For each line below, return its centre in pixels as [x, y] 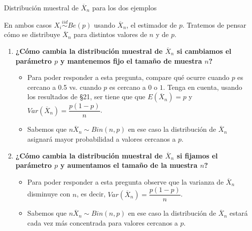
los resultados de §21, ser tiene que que [86, 96]
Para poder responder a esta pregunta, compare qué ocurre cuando [128, 77]
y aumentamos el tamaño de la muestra [129, 165]
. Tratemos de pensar [215, 24]
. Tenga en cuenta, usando [203, 87]
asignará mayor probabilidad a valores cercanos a [102, 139]
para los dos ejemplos [124, 7]
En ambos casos [28, 24]
